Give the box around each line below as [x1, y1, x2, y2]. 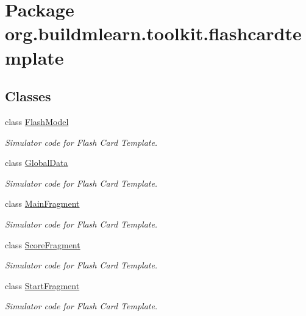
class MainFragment [5, 197, 80, 210]
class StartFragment [5, 279, 80, 292]
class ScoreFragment [5, 238, 80, 251]
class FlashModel [5, 115, 69, 127]
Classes [5, 87, 51, 106]
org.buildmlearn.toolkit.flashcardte [5, 21, 302, 46]
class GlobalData [5, 156, 68, 169]
